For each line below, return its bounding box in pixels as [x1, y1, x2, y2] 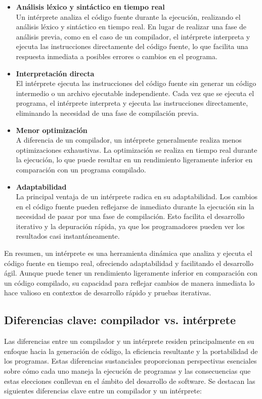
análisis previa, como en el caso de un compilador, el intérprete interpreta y [16, 31, 250, 41]
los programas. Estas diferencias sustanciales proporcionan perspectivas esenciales [4, 356, 257, 366]
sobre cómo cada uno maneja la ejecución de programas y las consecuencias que [4, 366, 251, 376]
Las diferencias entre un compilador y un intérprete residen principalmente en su [4, 336, 254, 346]
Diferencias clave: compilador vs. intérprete [4, 312, 236, 328]
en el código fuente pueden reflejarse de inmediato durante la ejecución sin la [16, 201, 254, 211]
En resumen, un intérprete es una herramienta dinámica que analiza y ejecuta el [4, 248, 252, 258]
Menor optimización [16, 124, 88, 135]
